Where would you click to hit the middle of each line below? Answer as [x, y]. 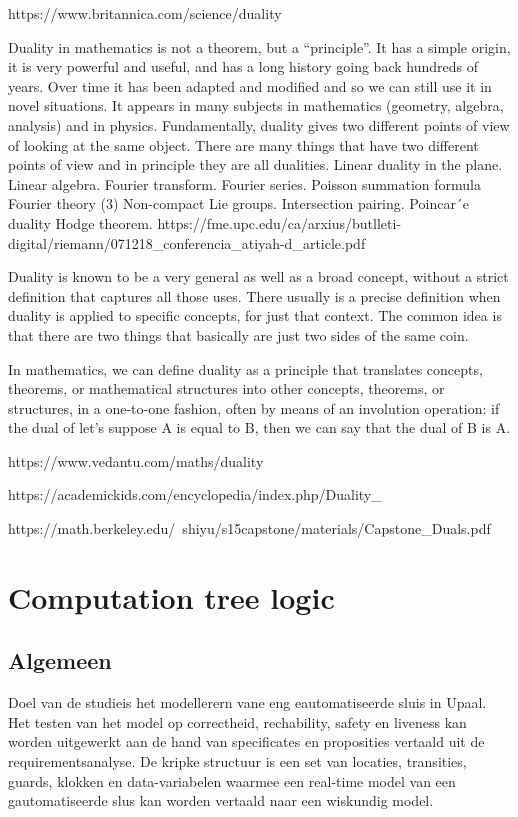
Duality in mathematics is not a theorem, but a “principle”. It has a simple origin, [259, 46]
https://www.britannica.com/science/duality [145, 13]
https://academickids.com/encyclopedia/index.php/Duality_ [195, 494]
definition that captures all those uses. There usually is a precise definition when [254, 295]
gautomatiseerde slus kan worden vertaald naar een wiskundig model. [221, 800]
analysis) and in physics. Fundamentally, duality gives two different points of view [259, 124]
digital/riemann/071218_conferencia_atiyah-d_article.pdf [187, 242]
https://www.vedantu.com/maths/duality [136, 460]
